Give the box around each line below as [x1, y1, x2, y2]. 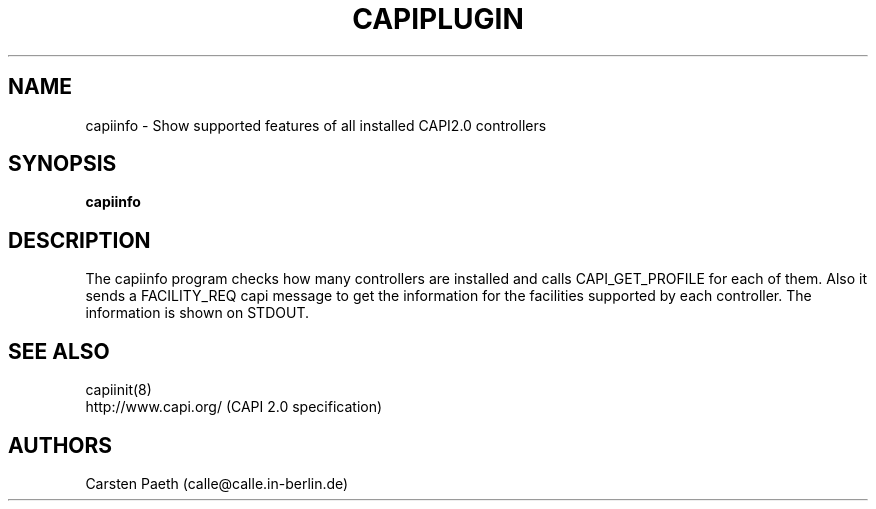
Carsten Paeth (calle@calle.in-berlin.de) [85, 474, 349, 492]
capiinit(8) [85, 381, 152, 399]
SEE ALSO [8, 338, 110, 364]
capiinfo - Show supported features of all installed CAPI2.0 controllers [85, 116, 547, 134]
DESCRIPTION [8, 227, 151, 253]
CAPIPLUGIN [352, 2, 524, 36]
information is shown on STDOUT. [85, 304, 309, 322]
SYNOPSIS [8, 151, 117, 177]
